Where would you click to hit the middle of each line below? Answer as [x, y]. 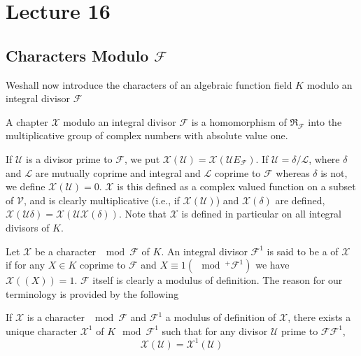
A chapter [27, 121]
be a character [65, 251]
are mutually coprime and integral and [118, 172]
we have [272, 265]
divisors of [28, 227]
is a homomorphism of [239, 121]
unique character [41, 330]
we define [26, 186]
